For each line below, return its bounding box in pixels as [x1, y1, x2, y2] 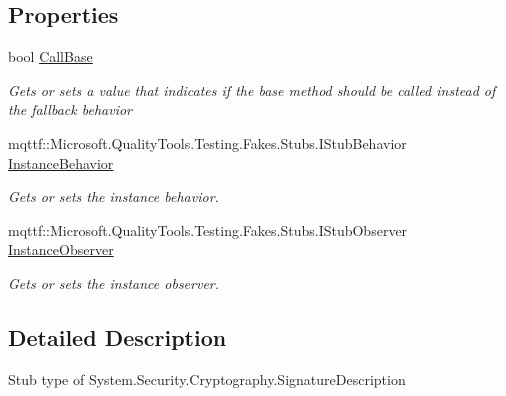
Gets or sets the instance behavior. [8, 186, 219, 207]
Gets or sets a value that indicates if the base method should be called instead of [8, 79, 496, 100]
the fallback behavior [8, 99, 132, 120]
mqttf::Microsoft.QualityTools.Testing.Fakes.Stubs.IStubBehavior [8, 132, 407, 153]
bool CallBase [8, 46, 93, 67]
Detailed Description [8, 321, 227, 352]
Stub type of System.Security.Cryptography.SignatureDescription [8, 368, 406, 389]
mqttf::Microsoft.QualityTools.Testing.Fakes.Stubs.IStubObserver [8, 219, 408, 240]
